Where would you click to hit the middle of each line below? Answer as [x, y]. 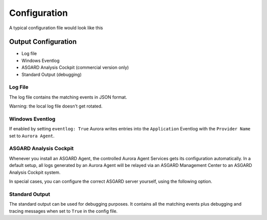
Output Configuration [43, 42]
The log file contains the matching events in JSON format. [68, 97]
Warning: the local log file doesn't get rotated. [56, 106]
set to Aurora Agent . [32, 136]
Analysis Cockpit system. [35, 172]
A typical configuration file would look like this [56, 28]
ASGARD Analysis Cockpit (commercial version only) [75, 67]
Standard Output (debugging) [51, 74]
